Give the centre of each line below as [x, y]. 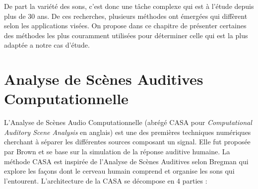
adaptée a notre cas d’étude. [47, 45]
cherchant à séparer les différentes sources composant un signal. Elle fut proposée [127, 142]
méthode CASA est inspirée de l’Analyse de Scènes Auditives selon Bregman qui [126, 161]
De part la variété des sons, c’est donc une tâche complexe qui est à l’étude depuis [129, 6]
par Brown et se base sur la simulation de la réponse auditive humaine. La [117, 152]
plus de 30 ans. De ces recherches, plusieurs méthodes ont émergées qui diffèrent [126, 16]
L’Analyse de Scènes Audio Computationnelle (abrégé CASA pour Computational [128, 122]
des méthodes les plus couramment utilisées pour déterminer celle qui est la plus [126, 35]
